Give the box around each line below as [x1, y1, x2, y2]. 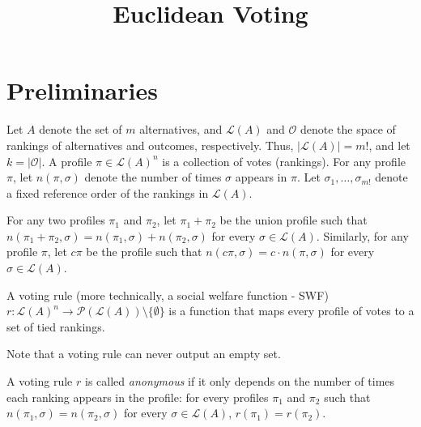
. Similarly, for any [316, 227, 409, 244]
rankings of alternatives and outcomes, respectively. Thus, [6, 136, 294, 153]
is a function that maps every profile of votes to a [168, 302, 415, 319]
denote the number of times [84, 169, 222, 186]
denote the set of [39, 121, 122, 138]
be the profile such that [86, 243, 202, 260]
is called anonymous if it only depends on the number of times [84, 373, 395, 390]
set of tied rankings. [6, 318, 105, 335]
